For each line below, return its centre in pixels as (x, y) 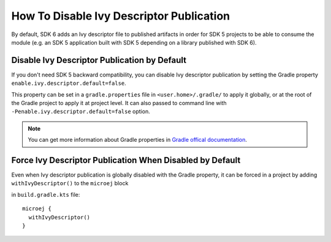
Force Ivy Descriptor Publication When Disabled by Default (126, 160)
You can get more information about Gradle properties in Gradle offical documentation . (138, 140)
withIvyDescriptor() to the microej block (70, 183)
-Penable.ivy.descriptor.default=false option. (81, 112)
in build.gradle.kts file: (46, 194)
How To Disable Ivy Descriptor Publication (121, 16)
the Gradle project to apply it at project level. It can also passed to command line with (119, 103)
